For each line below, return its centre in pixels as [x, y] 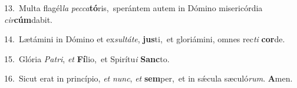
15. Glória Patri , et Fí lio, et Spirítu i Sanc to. [87, 58]
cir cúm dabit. [28, 19]
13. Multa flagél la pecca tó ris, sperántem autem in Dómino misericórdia [133, 8]
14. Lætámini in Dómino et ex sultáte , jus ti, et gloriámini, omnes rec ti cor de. [145, 39]
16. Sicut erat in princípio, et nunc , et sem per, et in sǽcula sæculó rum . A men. [148, 78]
